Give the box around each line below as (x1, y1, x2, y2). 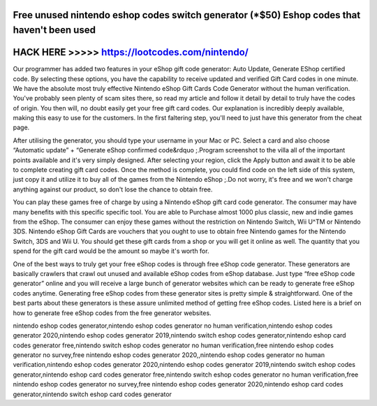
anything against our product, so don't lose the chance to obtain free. (13, 185, 213, 194)
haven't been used (13, 24, 96, 36)
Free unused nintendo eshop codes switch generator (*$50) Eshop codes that (13, 9, 361, 21)
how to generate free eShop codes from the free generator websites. (13, 308, 212, 317)
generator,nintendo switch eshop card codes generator (13, 390, 172, 398)
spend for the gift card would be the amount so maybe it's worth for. (13, 247, 209, 255)
